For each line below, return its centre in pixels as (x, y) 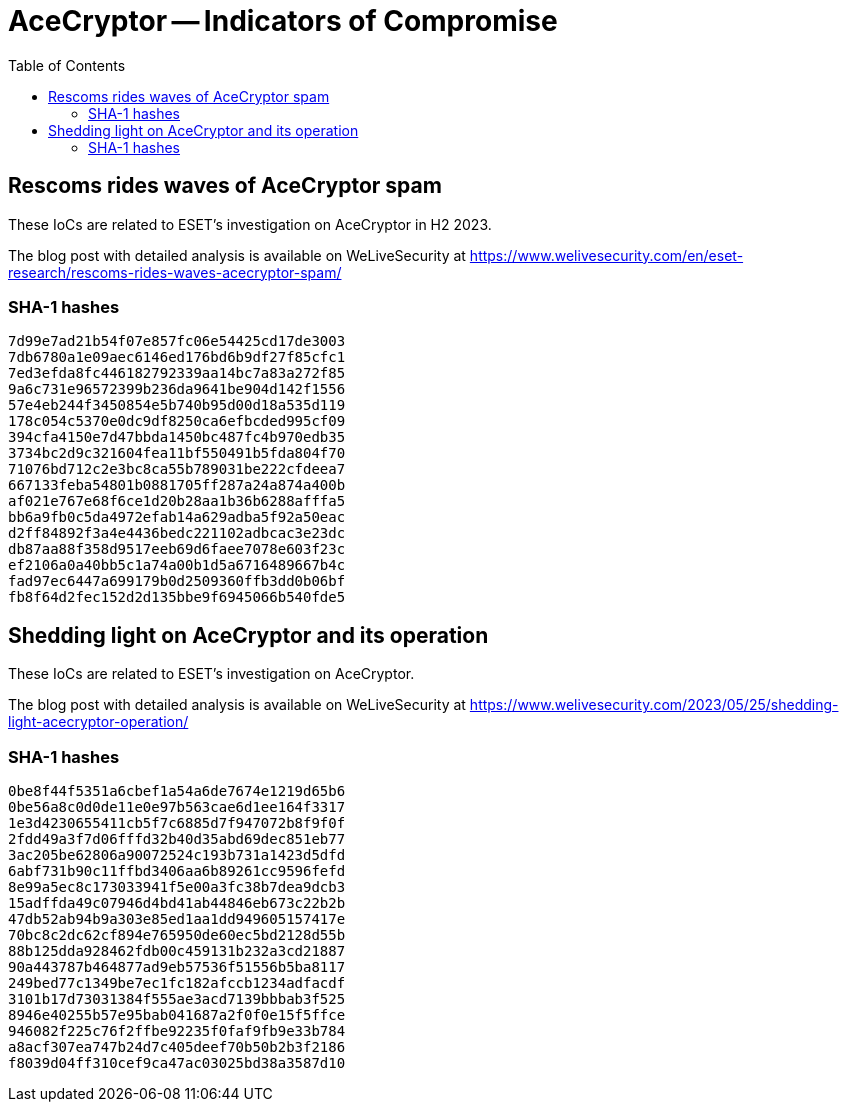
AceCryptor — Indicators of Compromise (283, 21)
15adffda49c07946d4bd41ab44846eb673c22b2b (177, 902)
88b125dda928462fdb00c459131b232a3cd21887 (177, 950)
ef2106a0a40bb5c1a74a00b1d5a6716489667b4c (177, 565)
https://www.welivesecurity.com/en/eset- (606, 255)
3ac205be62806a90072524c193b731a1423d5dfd (177, 854)
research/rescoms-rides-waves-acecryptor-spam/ (175, 272)
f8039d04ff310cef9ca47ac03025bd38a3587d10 (177, 1062)
